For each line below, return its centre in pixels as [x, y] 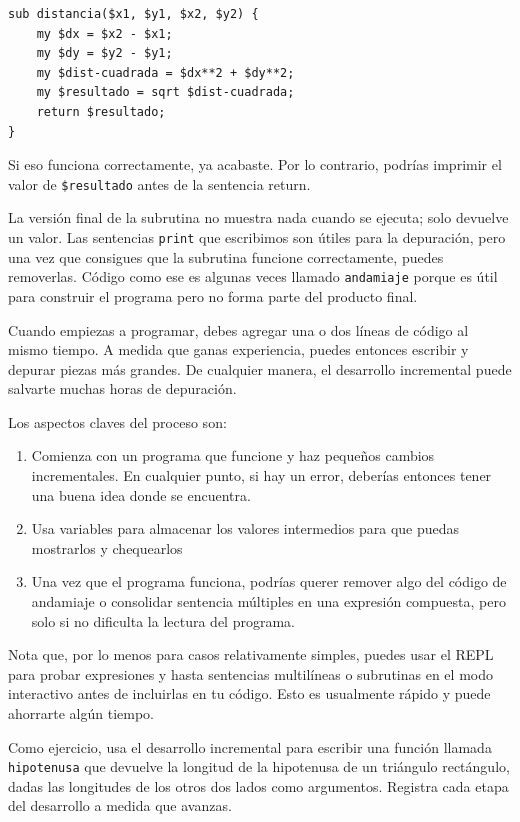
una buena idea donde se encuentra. [141, 494]
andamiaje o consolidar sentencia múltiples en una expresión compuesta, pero [268, 601]
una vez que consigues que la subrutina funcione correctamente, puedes [226, 256]
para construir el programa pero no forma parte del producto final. [213, 295]
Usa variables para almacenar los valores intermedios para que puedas [245, 528]
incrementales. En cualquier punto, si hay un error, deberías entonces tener [261, 475]
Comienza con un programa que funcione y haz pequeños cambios [233, 455]
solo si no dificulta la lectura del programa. [163, 620]
